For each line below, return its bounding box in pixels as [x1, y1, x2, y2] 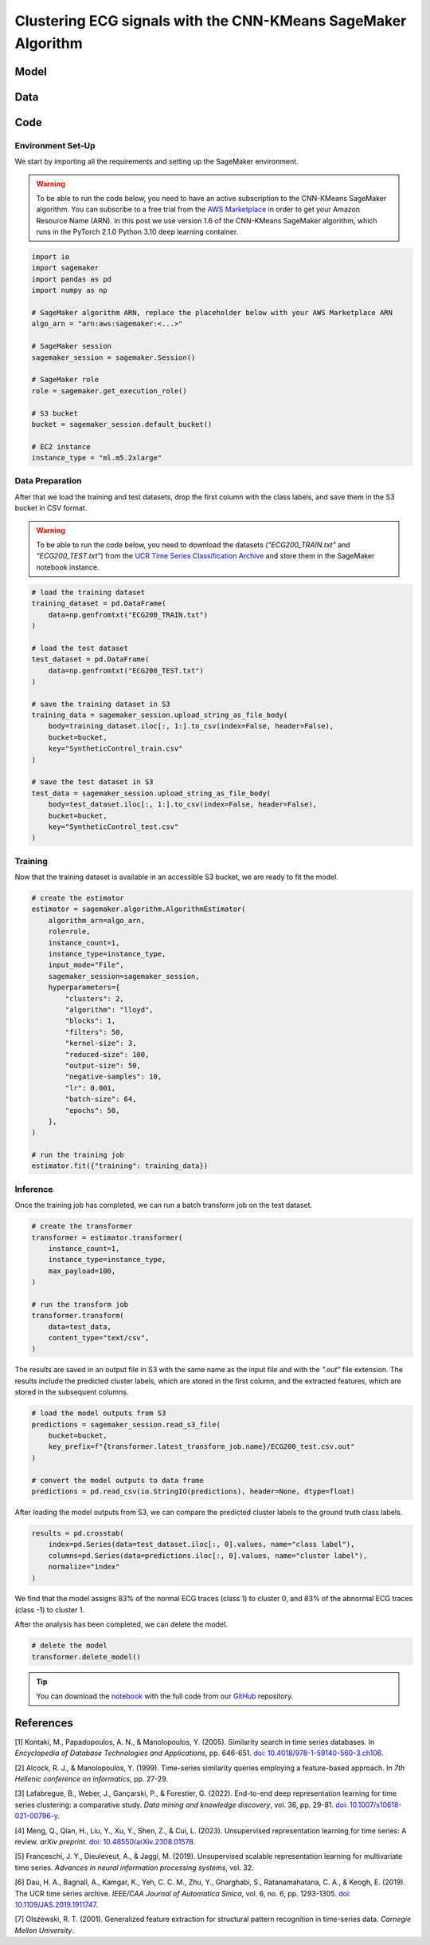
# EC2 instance [31, 442, 91, 451]
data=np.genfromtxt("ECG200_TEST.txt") [48, 666, 205, 675]
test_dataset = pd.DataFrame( [31, 655, 150, 664]
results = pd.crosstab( [31, 1529, 125, 1537]
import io [31, 252, 70, 262]
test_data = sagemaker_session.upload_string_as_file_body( [31, 788, 272, 798]
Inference [14, 1183, 53, 1194]
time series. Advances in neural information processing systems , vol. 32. [14, 1863, 254, 1872]
